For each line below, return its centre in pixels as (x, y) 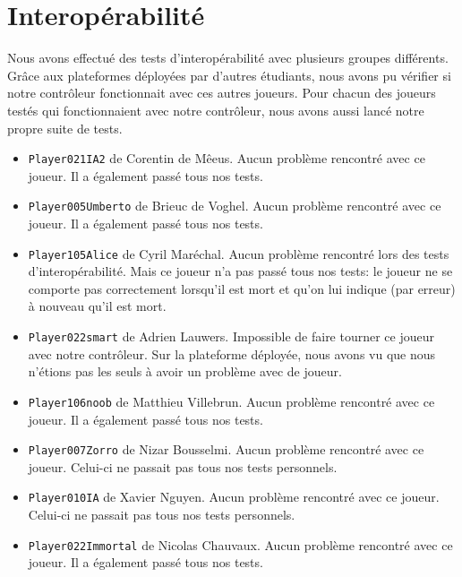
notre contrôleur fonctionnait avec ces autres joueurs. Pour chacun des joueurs (222, 93)
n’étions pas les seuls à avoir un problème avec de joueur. (185, 371)
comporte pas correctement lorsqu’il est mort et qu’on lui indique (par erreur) (242, 288)
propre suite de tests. (65, 128)
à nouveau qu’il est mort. (97, 306)
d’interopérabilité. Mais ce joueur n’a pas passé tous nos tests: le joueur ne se (240, 271)
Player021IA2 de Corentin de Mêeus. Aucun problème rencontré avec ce (227, 158)
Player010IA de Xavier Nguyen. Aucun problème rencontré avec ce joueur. (234, 497)
